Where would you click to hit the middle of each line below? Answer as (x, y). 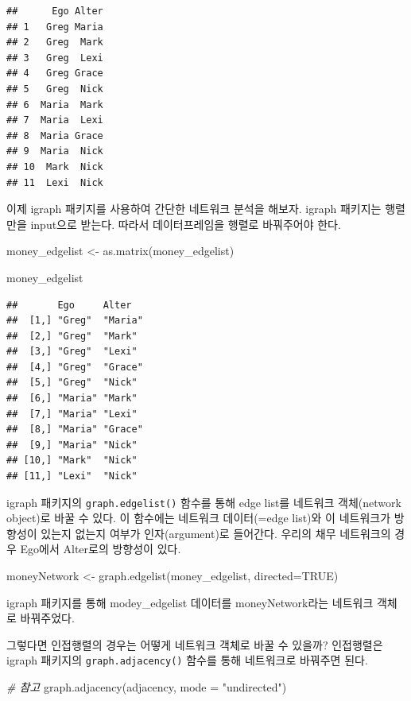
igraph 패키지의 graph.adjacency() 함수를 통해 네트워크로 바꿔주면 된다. (187, 660)
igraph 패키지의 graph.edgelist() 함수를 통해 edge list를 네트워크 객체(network (204, 502)
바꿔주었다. (47, 618)
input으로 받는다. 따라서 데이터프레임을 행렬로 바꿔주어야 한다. (186, 224)
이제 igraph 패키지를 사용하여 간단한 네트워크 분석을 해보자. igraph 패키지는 (194, 209)
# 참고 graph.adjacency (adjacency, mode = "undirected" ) (147, 687)
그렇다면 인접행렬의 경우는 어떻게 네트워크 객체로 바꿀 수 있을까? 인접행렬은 (195, 644)
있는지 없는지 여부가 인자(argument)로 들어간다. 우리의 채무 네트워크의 (216, 533)
